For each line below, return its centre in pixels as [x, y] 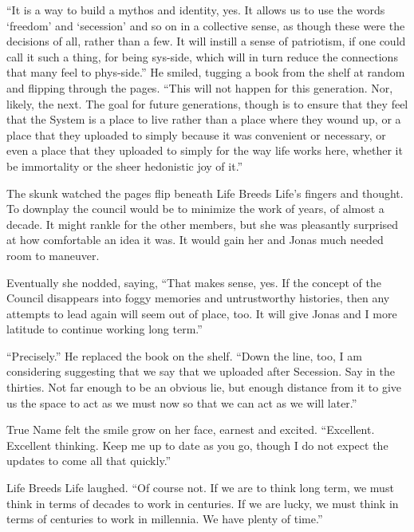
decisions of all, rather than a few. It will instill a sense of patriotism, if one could [206, 41]
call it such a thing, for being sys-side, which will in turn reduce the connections [202, 56]
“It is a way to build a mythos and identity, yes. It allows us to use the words [196, 10]
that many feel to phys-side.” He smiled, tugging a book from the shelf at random [206, 72]
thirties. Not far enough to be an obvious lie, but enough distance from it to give [204, 387]
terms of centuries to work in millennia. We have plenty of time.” [165, 519]
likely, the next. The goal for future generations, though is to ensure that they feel [207, 103]
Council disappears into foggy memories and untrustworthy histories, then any [198, 298]
